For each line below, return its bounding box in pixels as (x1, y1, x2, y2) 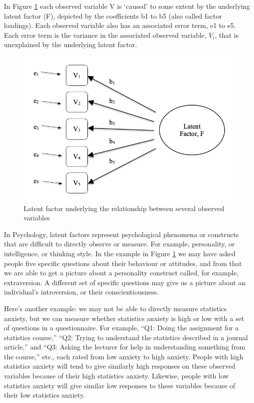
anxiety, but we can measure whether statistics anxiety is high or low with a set (4, 313, 244, 323)
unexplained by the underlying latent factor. (4, 39, 137, 50)
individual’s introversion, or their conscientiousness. (4, 287, 159, 297)
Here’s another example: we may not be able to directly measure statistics (4, 303, 227, 313)
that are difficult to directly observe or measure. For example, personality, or (4, 239, 235, 249)
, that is (215, 29, 239, 40)
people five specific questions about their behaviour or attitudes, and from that (4, 258, 242, 268)
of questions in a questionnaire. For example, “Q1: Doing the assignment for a (4, 322, 239, 333)
